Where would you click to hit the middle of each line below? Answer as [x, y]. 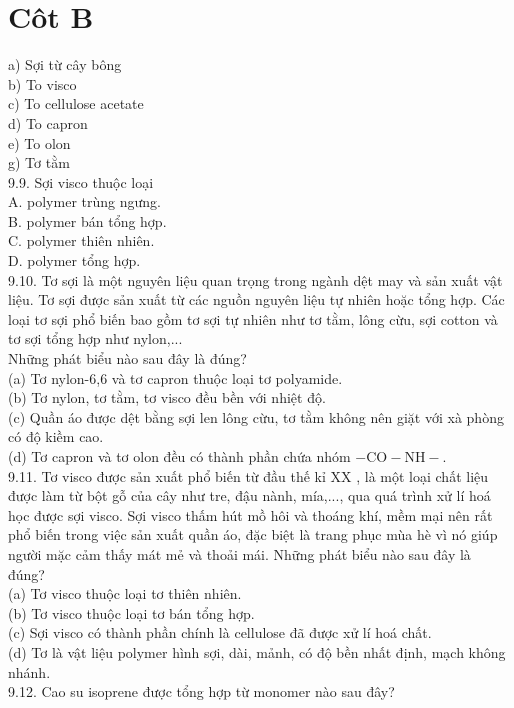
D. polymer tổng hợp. [74, 260]
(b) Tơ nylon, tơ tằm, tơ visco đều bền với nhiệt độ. [167, 397]
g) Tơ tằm [39, 162]
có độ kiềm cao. [56, 436]
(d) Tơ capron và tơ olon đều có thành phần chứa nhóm [179, 456]
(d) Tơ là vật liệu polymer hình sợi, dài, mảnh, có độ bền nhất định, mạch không [257, 651]
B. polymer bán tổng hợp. [87, 220]
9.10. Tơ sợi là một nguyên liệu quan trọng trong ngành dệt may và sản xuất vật [255, 279]
